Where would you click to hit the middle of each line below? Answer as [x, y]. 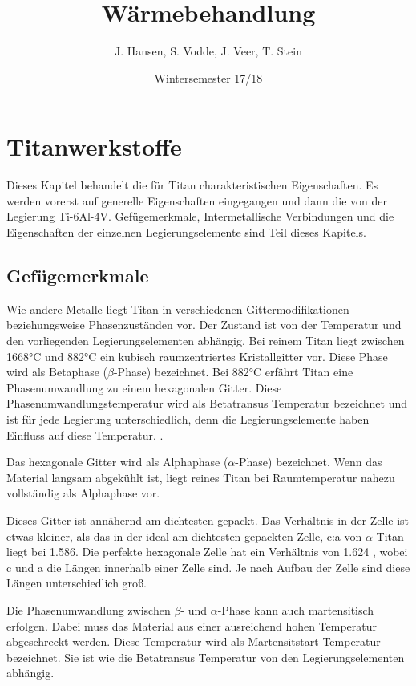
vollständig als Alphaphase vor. [83, 493]
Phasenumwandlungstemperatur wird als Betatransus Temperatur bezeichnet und [207, 403]
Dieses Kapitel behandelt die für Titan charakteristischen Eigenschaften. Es [192, 185]
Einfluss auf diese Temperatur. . [85, 434]
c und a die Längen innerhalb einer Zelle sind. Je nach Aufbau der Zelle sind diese [208, 567]
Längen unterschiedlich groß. [77, 583]
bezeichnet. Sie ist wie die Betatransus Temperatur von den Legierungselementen [206, 657]
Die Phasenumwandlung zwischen [89, 609]
